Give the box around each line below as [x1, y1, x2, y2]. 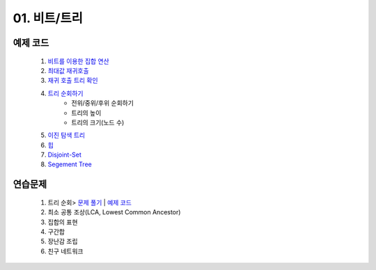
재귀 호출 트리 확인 [47, 77, 98, 85]
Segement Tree [47, 160, 92, 168]
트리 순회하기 [47, 89, 84, 97]
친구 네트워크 [47, 247, 84, 255]
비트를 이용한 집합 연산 [47, 56, 109, 65]
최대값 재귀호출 [47, 66, 90, 74]
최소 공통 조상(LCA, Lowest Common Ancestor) [47, 208, 181, 216]
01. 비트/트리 [13, 10, 83, 26]
